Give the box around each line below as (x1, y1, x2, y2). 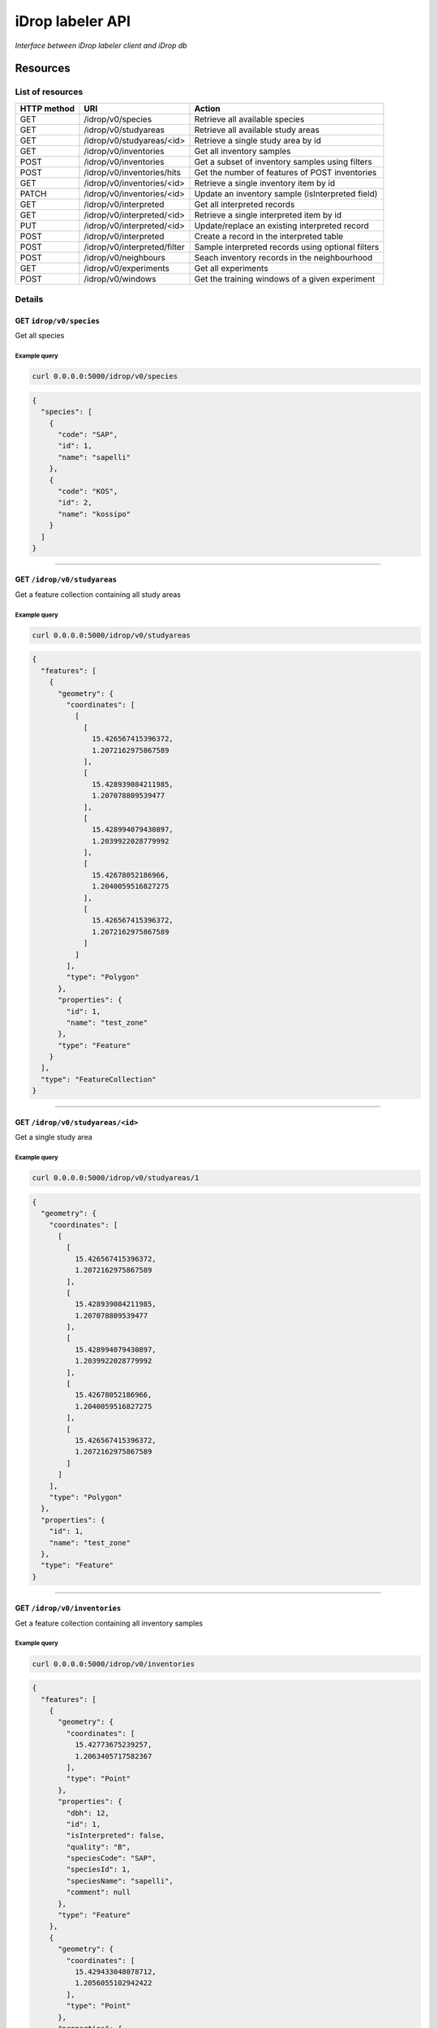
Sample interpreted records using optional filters (194, 241, 380, 252)
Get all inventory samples (194, 145, 291, 157)
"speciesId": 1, (66, 1865, 131, 1874)
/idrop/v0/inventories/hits (84, 166, 182, 178)
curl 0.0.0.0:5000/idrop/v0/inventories (32, 1659, 195, 1669)
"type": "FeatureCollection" (41, 1075, 157, 1084)
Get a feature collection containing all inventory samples (15, 1618, 204, 1628)
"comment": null (66, 1888, 131, 1897)
